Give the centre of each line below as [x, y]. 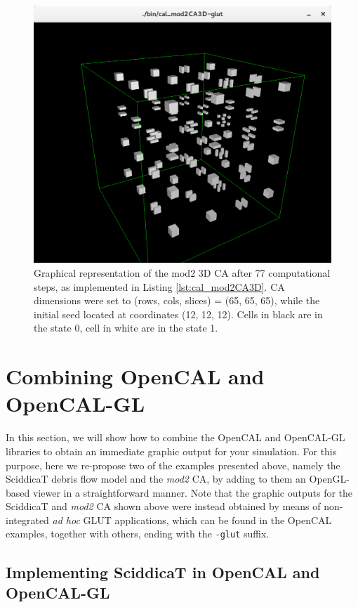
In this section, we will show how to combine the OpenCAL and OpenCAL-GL [175, 437]
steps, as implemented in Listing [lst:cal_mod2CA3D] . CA [159, 286]
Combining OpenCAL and [135, 376]
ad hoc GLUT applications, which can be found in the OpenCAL [192, 520]
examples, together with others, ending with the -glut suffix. [138, 534]
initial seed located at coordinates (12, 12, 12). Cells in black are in [178, 314]
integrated [27, 520]
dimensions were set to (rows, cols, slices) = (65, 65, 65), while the [177, 300]
